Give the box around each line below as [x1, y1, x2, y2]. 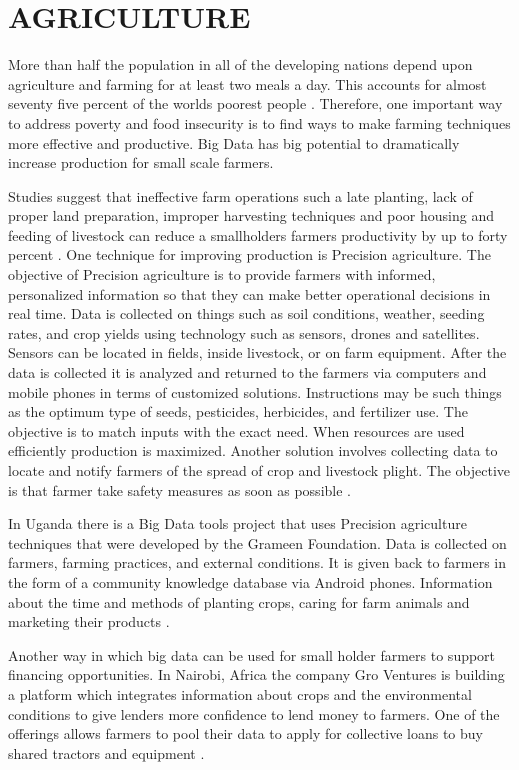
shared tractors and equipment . [8, 742, 205, 763]
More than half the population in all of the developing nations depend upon [8, 54, 473, 75]
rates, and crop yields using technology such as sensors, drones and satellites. [8, 322, 480, 343]
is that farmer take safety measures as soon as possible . [8, 479, 351, 500]
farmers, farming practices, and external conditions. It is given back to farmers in [8, 552, 507, 573]
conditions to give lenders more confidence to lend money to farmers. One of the [8, 703, 500, 724]
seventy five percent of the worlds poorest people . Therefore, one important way [8, 93, 503, 114]
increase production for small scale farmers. [8, 152, 274, 173]
